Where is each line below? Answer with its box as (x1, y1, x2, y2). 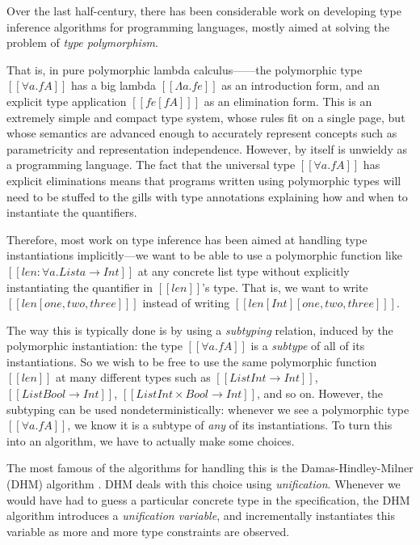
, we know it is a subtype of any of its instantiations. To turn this (67, 416, 393, 433)
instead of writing (142, 294, 230, 311)
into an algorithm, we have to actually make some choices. (6, 432, 295, 449)
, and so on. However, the (257, 385, 384, 402)
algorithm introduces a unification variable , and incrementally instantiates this (6, 507, 395, 524)
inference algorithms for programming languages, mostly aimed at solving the (6, 18, 390, 35)
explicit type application (6, 92, 127, 109)
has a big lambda (70, 77, 157, 94)
